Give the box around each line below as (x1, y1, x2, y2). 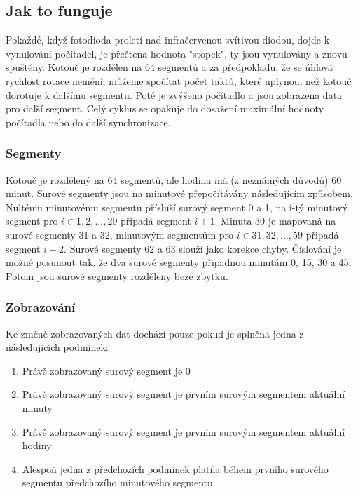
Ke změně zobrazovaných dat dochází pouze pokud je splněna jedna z (6, 326, 304, 340)
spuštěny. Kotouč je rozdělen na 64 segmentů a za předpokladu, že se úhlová (6, 60, 333, 74)
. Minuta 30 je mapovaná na (214, 213, 336, 228)
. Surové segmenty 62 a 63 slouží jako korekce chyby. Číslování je (64, 241, 342, 255)
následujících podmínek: (6, 340, 109, 354)
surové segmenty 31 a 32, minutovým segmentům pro (6, 227, 233, 241)
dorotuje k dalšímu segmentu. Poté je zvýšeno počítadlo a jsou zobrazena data (6, 87, 343, 102)
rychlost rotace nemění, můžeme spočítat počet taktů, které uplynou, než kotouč (6, 73, 352, 88)
